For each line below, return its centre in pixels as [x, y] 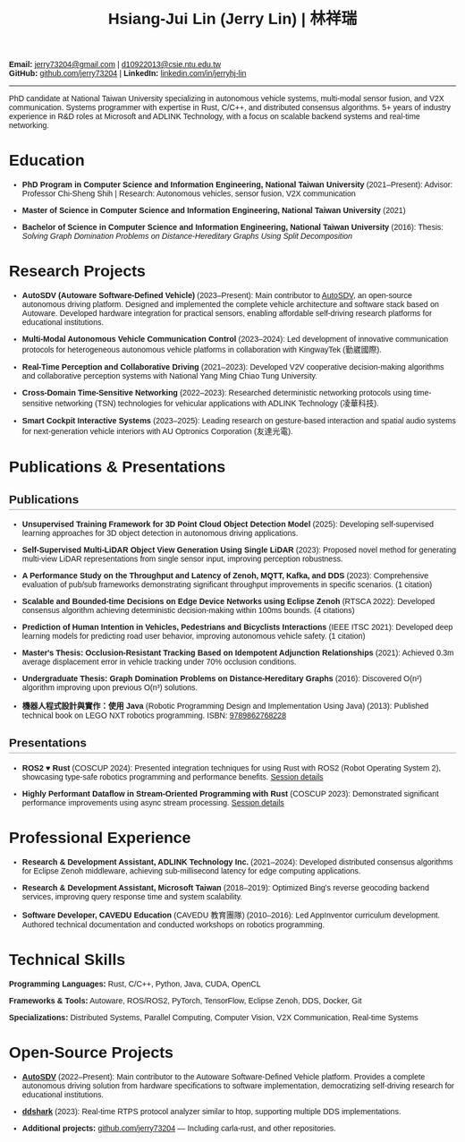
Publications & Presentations [118, 467]
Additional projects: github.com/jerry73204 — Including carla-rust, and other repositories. [179, 1128]
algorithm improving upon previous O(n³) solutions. [110, 688]
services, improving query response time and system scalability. [132, 896]
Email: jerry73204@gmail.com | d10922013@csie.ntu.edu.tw [115, 64]
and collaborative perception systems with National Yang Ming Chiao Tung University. [169, 376]
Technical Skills [68, 959]
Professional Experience [100, 838]
